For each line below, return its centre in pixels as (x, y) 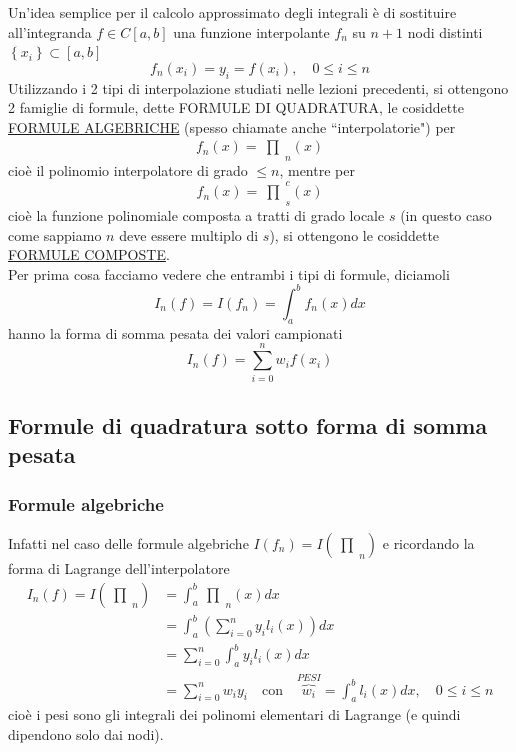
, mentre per (317, 170)
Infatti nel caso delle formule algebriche (128, 542)
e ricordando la (428, 542)
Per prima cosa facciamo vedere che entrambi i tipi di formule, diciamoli (229, 273)
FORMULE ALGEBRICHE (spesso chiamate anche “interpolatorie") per (232, 126)
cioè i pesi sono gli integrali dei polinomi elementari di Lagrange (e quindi (234, 714)
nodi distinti (445, 31)
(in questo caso (446, 215)
